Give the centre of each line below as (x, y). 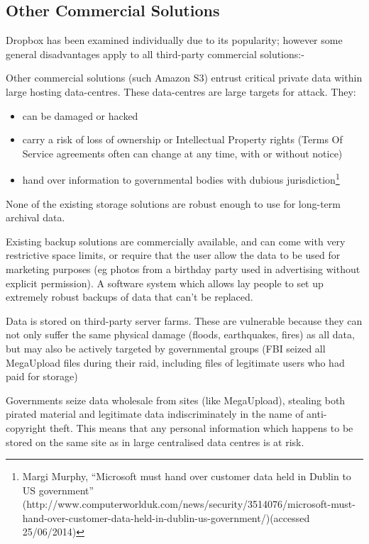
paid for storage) (42, 376)
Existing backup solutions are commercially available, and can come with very (176, 241)
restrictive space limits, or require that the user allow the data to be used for (173, 255)
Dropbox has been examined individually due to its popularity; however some (174, 40)
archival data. (35, 217)
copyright (26, 427)
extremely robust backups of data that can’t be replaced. (130, 297)
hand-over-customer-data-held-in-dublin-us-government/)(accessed (166, 517)
